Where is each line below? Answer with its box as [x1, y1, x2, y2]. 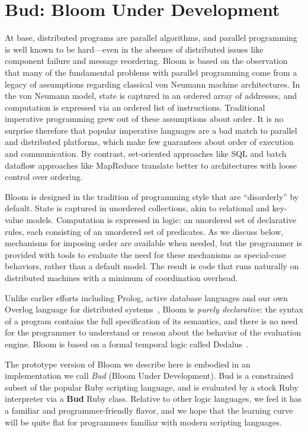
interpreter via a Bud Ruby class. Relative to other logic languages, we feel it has [5, 392, 302, 405]
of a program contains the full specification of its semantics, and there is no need [5, 314, 298, 327]
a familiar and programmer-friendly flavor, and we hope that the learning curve [5, 404, 293, 416]
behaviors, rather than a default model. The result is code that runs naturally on [5, 260, 299, 272]
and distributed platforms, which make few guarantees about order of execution [5, 136, 294, 148]
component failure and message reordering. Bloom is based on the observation [5, 54, 288, 67]
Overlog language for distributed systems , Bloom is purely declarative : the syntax [5, 303, 303, 315]
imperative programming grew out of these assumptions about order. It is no [5, 112, 284, 125]
